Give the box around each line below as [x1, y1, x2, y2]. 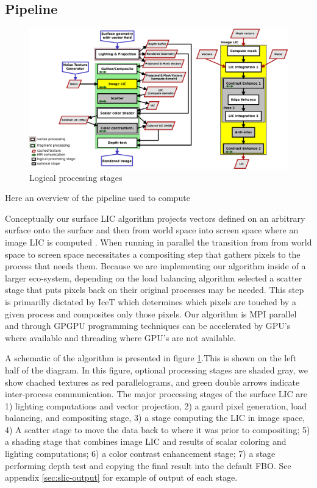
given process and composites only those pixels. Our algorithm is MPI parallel [5, 307, 297, 320]
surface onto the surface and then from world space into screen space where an [5, 224, 299, 236]
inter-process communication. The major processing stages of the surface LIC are [5, 387, 307, 400]
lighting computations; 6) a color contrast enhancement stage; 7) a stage [5, 447, 276, 460]
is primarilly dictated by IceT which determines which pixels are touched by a [5, 295, 296, 308]
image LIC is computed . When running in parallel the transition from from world [5, 235, 312, 248]
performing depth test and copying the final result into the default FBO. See [5, 459, 291, 472]
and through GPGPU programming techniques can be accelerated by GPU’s [5, 319, 291, 332]
